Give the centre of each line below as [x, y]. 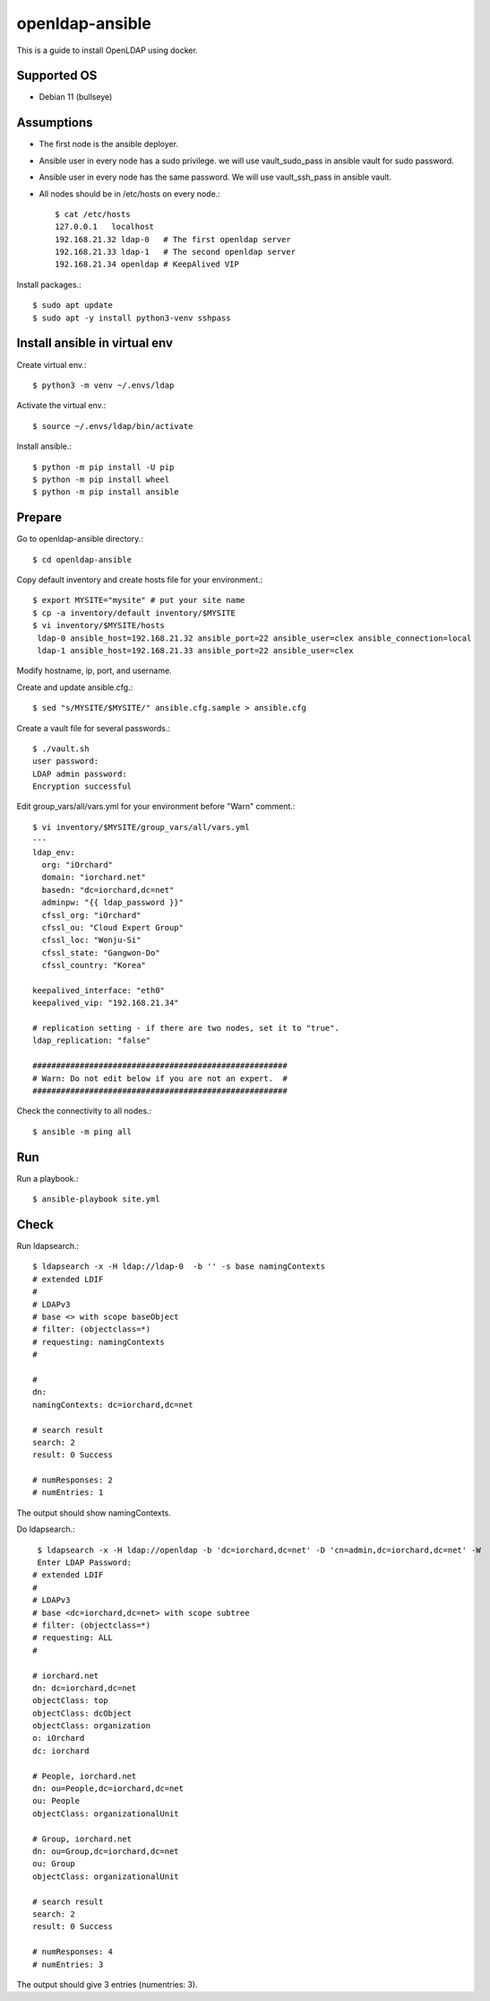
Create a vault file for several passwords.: [93, 728]
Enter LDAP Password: [85, 1563]
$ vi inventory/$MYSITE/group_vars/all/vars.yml [141, 827]
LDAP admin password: [80, 773]
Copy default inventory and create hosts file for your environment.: [140, 580]
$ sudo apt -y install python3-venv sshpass [132, 318]
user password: [66, 761]
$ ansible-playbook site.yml [96, 1199]
